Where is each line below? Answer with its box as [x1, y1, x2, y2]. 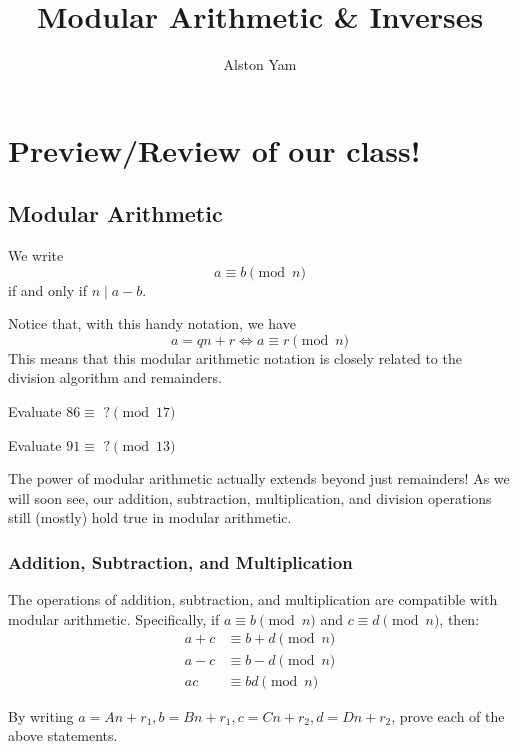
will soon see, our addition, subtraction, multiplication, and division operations [8, 487, 492, 508]
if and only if [8, 279, 87, 300]
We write [8, 245, 64, 266]
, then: [439, 608, 480, 629]
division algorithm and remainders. [8, 367, 222, 388]
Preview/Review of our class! [8, 129, 421, 170]
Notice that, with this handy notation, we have [8, 313, 296, 334]
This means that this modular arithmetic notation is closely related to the [8, 347, 462, 368]
